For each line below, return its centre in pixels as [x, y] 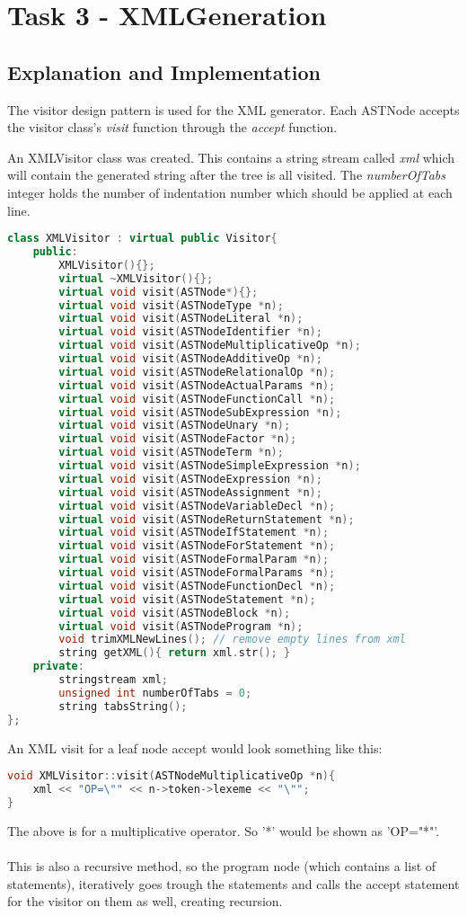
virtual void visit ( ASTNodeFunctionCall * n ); [197, 399]
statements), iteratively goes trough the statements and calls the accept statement [233, 883]
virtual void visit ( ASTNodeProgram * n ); [181, 626]
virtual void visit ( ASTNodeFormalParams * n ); [197, 573]
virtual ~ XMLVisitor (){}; [136, 278]
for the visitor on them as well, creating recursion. [145, 901]
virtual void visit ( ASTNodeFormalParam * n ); [194, 560]
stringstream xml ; [113, 680]
